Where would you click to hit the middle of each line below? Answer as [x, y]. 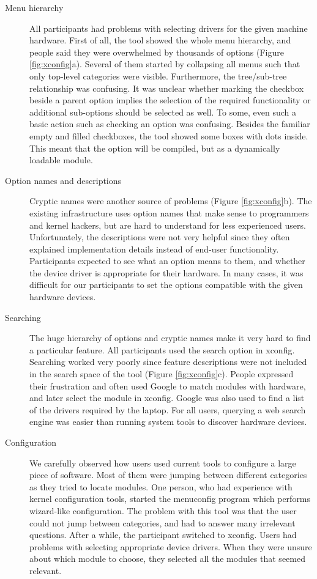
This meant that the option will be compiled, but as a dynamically [155, 148]
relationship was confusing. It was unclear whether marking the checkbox [167, 88]
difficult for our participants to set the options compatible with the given [166, 285]
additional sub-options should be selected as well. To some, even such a [163, 112]
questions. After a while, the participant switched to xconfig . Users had [163, 535]
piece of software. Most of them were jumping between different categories [168, 475]
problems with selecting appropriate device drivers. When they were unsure [171, 546]
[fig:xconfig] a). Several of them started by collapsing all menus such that [165, 64]
